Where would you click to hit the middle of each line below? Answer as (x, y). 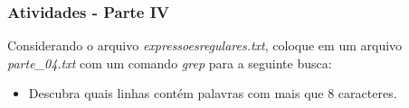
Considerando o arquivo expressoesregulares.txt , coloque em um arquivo (205, 45)
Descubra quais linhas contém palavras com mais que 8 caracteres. (213, 93)
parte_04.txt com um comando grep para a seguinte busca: (170, 63)
